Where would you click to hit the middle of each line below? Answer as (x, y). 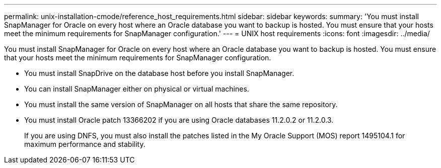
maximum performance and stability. (85, 144)
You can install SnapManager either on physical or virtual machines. (137, 89)
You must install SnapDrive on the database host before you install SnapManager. (159, 73)
